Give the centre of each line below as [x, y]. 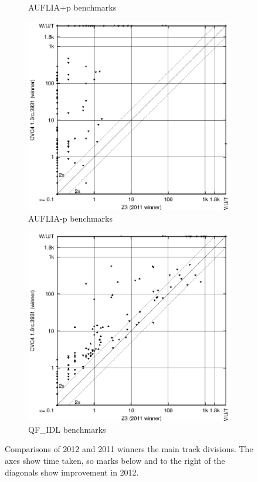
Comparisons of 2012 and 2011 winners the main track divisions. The [129, 449]
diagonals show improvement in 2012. [72, 472]
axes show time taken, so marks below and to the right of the [115, 460]
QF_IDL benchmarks [67, 429]
